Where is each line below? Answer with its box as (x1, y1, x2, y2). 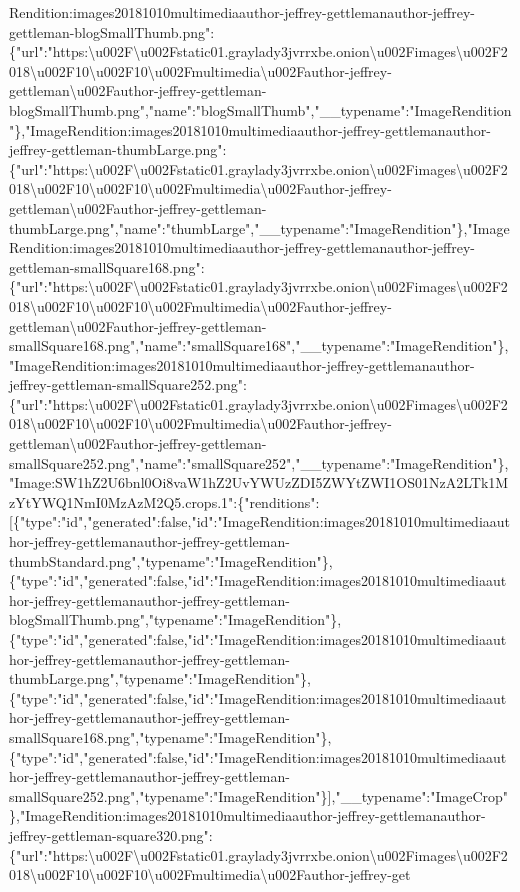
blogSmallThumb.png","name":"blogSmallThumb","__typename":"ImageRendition (9, 99, 512, 120)
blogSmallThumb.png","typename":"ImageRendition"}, (9, 609, 342, 630)
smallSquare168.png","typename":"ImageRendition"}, (9, 726, 332, 747)
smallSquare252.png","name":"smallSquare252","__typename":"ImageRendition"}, (9, 452, 509, 473)
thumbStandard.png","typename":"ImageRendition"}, (9, 550, 333, 571)
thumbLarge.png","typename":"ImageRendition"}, (9, 668, 311, 689)
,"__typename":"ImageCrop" (331, 785, 509, 806)
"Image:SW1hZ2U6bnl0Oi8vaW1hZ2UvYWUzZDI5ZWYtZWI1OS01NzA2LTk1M (9, 472, 509, 493)
